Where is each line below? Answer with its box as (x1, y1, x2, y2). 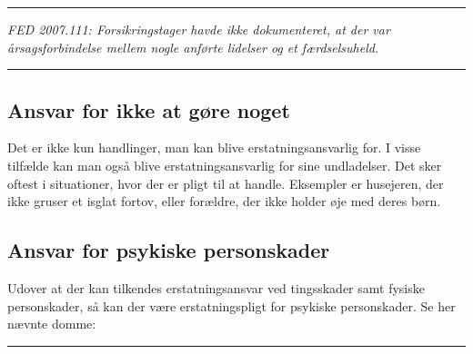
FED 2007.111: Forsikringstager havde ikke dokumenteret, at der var (7, 20, 390, 38)
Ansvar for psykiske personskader (7, 236, 330, 264)
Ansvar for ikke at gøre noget (7, 95, 290, 123)
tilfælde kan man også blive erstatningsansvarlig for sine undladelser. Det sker (7, 155, 442, 174)
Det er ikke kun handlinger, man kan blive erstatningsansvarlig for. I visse (7, 138, 421, 157)
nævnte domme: (7, 314, 96, 333)
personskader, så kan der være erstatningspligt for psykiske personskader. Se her (7, 296, 456, 315)
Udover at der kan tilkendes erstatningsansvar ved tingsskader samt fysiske (7, 278, 425, 297)
